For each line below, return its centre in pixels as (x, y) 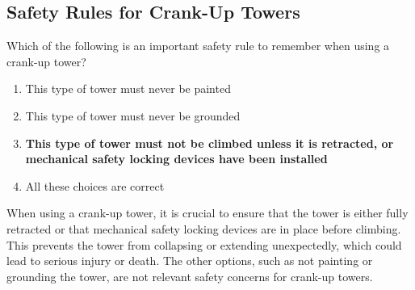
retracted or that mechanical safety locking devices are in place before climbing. (204, 228)
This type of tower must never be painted (128, 88)
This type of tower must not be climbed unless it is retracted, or (210, 143)
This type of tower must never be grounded (133, 115)
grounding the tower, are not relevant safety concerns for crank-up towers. (190, 276)
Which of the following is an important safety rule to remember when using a (198, 46)
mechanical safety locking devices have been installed (176, 159)
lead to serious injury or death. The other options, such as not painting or (190, 261)
